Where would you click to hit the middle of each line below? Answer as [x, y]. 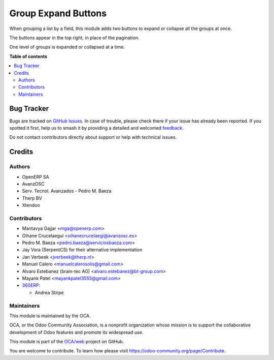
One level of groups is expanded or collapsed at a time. [67, 47]
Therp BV [32, 198]
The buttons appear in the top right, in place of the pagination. [74, 38]
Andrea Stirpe [49, 292]
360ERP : [31, 285]
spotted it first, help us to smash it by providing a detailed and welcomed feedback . [96, 128]
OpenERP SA [36, 177]
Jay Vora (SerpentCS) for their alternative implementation [82, 250]
